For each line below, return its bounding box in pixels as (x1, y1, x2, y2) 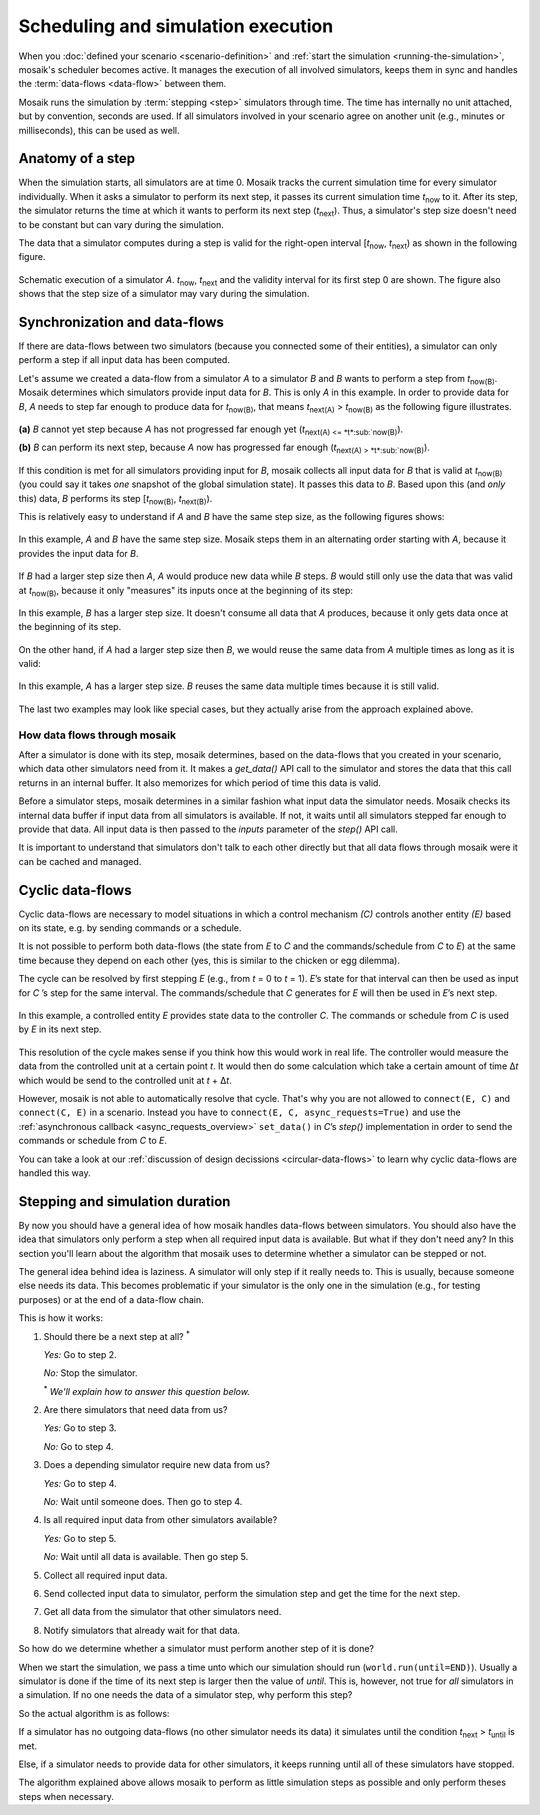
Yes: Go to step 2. (43, 1348, 117, 1360)
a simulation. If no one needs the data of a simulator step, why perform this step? (18, 1689, 353, 1701)
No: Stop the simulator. (43, 1367, 139, 1379)
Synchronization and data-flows (18, 313, 225, 330)
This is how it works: (18, 1312, 104, 1324)
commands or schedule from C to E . (18, 1135, 167, 1147)
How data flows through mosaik (18, 728, 177, 742)
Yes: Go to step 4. (43, 1477, 117, 1489)
